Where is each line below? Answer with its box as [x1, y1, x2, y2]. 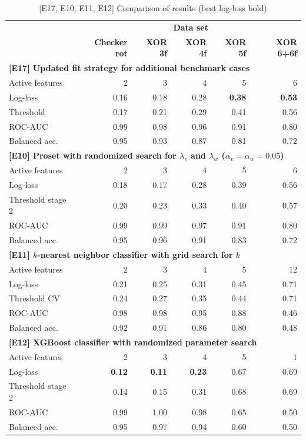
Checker [94, 35, 128, 48]
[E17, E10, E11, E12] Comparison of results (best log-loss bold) [39, 2, 267, 14]
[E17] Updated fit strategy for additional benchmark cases [9, 62, 250, 74]
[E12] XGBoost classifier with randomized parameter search [9, 335, 257, 348]
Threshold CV [9, 292, 60, 304]
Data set [173, 21, 208, 33]
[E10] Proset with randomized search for [9, 149, 177, 162]
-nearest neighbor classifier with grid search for [37, 248, 233, 260]
